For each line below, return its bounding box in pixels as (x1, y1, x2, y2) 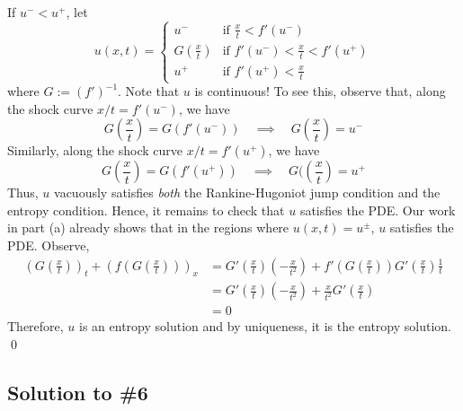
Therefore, (7, 317, 64, 336)
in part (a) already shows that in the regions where (7, 218, 289, 237)
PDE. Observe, (7, 236, 90, 254)
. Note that (118, 82, 180, 101)
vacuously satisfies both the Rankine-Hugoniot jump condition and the (54, 183, 441, 202)
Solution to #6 (7, 379, 148, 407)
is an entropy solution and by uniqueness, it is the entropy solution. (79, 317, 452, 336)
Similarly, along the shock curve (7, 141, 183, 160)
